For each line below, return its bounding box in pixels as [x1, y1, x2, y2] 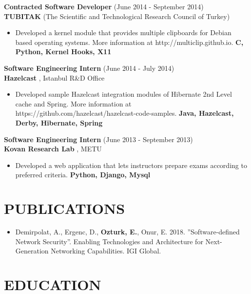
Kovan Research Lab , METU [4, 144, 102, 154]
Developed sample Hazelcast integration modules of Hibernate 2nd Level [15, 89, 232, 99]
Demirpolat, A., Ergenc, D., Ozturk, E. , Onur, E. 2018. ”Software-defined [15, 227, 240, 237]
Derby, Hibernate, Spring [15, 117, 103, 127]
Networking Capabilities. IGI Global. [51, 246, 161, 256]
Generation [15, 246, 49, 256]
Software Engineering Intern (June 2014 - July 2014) [4, 63, 174, 73]
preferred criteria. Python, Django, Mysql [15, 169, 151, 180]
